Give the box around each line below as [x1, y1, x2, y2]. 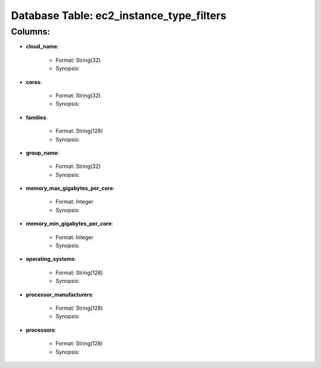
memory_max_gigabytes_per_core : [26, 185, 115, 192]
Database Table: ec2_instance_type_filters [11, 9, 227, 22]
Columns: [11, 26, 51, 37]
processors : [26, 326, 56, 333]
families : [26, 114, 48, 121]
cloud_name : [26, 43, 59, 50]
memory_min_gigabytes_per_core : [26, 220, 114, 227]
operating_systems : [26, 255, 77, 263]
